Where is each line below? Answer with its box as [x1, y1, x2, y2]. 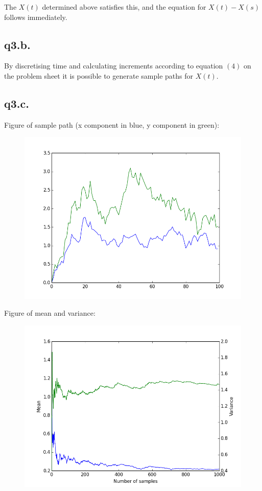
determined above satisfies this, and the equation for [42, 2, 206, 12]
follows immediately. [4, 11, 67, 22]
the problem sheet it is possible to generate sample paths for [4, 70, 193, 81]
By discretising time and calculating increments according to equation [4, 60, 223, 71]
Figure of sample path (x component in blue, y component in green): [4, 119, 220, 130]
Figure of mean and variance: [4, 308, 96, 318]
